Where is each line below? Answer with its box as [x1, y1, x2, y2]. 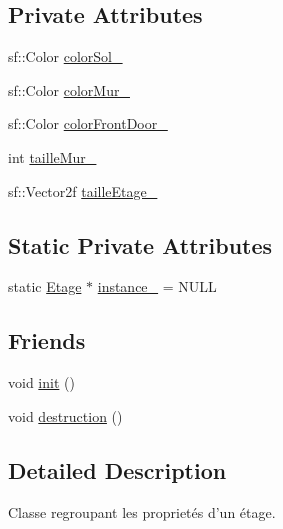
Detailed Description [8, 454, 227, 485]
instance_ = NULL [97, 276, 217, 297]
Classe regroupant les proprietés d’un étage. [8, 501, 276, 522]
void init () [8, 372, 75, 393]
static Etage [8, 276, 82, 297]
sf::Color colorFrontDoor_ [8, 113, 168, 134]
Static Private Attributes [8, 229, 273, 260]
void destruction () [8, 405, 123, 426]
